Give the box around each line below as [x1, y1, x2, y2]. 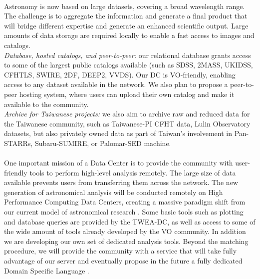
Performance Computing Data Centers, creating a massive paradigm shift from [4, 196, 246, 207]
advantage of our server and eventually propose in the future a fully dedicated [4, 255, 243, 266]
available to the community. [4, 98, 89, 109]
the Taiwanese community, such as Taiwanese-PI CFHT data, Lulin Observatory [4, 118, 251, 128]
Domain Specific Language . [4, 265, 89, 275]
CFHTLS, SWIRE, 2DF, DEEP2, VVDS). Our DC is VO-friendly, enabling [4, 69, 236, 79]
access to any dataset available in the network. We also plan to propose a [4, 79, 228, 89]
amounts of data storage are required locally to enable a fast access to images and [4, 30, 255, 40]
